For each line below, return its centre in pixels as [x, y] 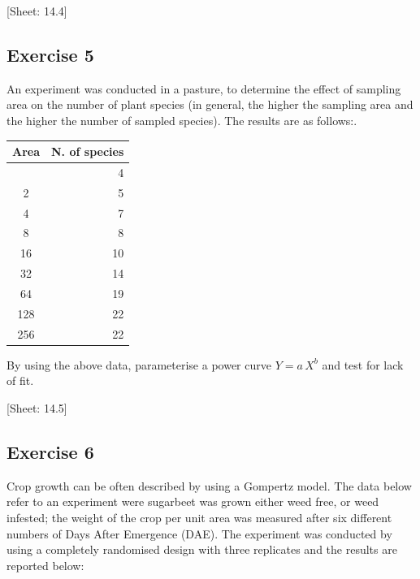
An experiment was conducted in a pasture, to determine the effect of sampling [204, 88]
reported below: [45, 565]
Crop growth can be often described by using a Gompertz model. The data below [209, 485]
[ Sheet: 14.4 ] [37, 11]
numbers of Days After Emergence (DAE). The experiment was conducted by [199, 533]
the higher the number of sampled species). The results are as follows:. [182, 120]
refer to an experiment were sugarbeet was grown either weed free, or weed [193, 501]
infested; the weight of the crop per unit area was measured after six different [199, 517]
